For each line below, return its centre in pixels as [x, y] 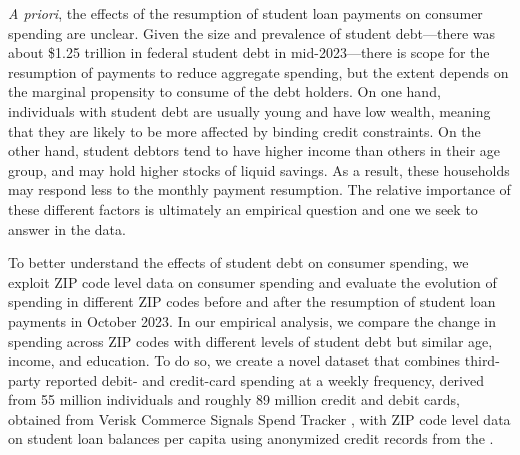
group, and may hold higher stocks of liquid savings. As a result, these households [259, 169]
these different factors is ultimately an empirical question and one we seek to [243, 208]
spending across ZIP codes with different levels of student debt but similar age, [250, 340]
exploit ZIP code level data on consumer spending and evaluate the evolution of [252, 281]
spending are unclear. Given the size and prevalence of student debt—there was [252, 32]
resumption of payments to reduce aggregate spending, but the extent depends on [258, 71]
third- [482, 360]
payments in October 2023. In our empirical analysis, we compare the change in [252, 320]
